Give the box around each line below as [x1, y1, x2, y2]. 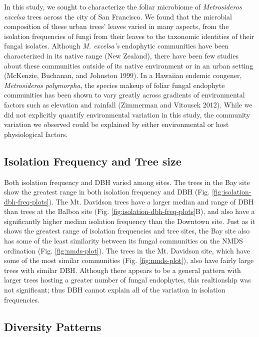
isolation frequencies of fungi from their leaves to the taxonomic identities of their [4, 30, 254, 41]
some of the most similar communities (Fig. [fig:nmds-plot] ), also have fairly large [4, 255, 254, 265]
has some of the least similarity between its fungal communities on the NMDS [4, 235, 243, 246]
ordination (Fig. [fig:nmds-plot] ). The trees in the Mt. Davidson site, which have [4, 245, 250, 255]
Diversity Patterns [4, 318, 101, 334]
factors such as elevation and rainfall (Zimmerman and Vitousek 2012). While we [4, 99, 252, 109]
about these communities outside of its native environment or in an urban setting [4, 60, 253, 70]
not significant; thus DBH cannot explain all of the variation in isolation [4, 284, 225, 295]
